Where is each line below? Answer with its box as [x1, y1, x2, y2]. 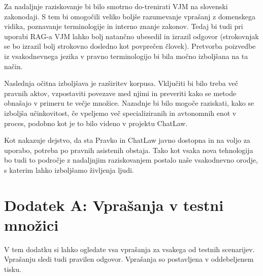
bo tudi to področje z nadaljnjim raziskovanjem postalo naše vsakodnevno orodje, [4, 155, 258, 165]
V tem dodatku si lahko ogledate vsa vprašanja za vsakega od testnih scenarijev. [4, 243, 255, 254]
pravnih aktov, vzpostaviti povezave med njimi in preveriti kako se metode [4, 87, 237, 98]
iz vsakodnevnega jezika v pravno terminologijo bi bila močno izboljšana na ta [4, 50, 248, 61]
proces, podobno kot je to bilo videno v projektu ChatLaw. [4, 117, 188, 128]
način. [4, 60, 23, 71]
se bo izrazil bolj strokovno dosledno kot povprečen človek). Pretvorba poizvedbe [4, 41, 256, 51]
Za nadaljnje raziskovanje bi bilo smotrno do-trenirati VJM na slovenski [4, 1, 228, 11]
